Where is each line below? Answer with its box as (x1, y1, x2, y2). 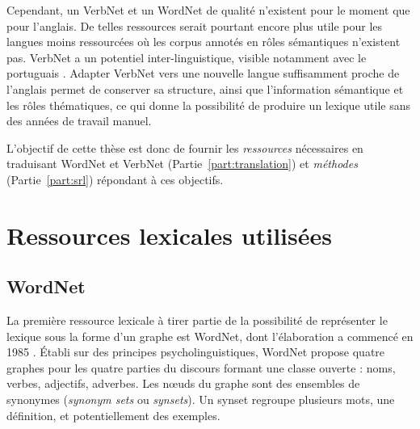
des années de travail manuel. (6, 112, 152, 129)
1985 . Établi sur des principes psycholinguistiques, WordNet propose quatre (6, 343, 385, 360)
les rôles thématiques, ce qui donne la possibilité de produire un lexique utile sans (6, 96, 410, 113)
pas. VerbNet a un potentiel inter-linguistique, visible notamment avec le (6, 48, 367, 65)
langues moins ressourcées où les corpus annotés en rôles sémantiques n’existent (6, 33, 401, 50)
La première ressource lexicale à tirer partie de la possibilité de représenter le (6, 312, 388, 329)
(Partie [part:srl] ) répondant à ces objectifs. (6, 170, 224, 187)
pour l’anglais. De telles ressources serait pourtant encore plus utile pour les (6, 17, 383, 34)
